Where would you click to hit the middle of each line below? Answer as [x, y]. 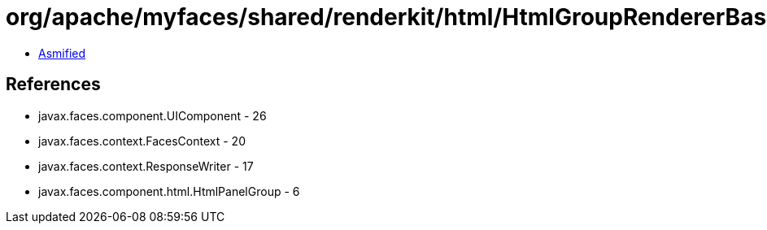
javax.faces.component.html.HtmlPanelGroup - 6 [169, 191]
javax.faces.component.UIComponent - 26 [153, 115]
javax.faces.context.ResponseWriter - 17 [146, 166]
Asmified [62, 53]
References [53, 85]
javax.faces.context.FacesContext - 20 [142, 141]
